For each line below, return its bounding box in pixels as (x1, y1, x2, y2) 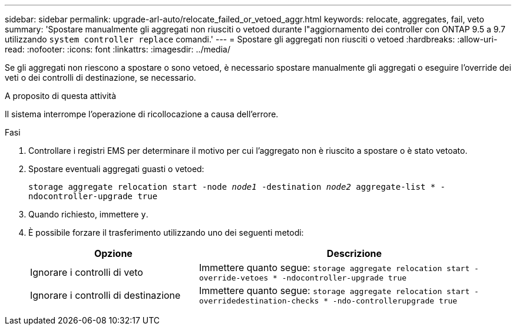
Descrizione (326, 247, 382, 259)
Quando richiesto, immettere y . (28, 209, 148, 219)
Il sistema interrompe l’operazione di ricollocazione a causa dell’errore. (5, 109, 279, 119)
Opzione (94, 247, 133, 259)
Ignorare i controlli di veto (30, 266, 143, 278)
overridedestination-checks (199, 296, 319, 305)
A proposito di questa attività (5, 91, 117, 101)
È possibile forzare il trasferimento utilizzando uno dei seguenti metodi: (28, 227, 304, 237)
